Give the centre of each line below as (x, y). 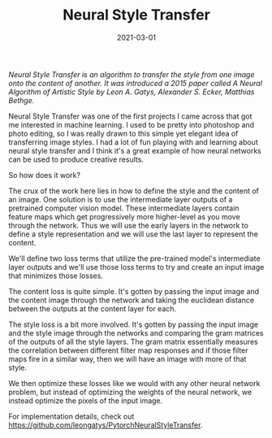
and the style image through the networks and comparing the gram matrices (136, 333)
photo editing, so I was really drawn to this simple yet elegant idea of (123, 133)
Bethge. (22, 100)
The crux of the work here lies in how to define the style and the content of (134, 191)
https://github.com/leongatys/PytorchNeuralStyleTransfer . (106, 425)
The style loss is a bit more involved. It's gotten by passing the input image (133, 324)
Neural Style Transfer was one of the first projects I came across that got (130, 116)
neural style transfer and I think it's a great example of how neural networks (135, 150)
